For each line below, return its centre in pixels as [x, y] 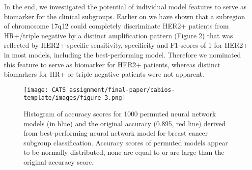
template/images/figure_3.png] [75, 98]
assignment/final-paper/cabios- [122, 90]
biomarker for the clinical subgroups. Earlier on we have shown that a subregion [125, 16]
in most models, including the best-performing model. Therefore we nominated [123, 54]
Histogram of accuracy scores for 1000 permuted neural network [120, 114]
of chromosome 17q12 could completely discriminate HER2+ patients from [116, 26]
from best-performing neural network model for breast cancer [116, 133]
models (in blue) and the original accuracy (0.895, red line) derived [125, 123]
